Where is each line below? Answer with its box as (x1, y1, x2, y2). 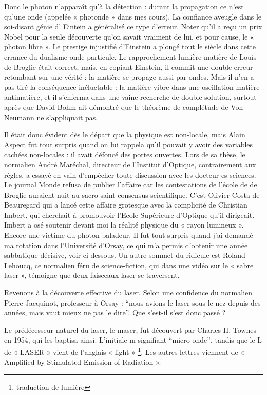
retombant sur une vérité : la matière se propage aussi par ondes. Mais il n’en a (4, 71, 254, 82)
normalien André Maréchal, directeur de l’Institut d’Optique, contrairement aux (4, 159, 256, 170)
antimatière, (4, 91, 42, 102)
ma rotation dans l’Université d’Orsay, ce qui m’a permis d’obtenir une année (4, 239, 248, 250)
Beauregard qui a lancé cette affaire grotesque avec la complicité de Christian (4, 199, 247, 210)
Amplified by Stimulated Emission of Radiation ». (4, 356, 161, 367)
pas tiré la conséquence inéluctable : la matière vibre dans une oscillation (4, 81, 234, 92)
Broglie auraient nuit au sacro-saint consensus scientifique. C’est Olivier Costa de (4, 189, 260, 200)
